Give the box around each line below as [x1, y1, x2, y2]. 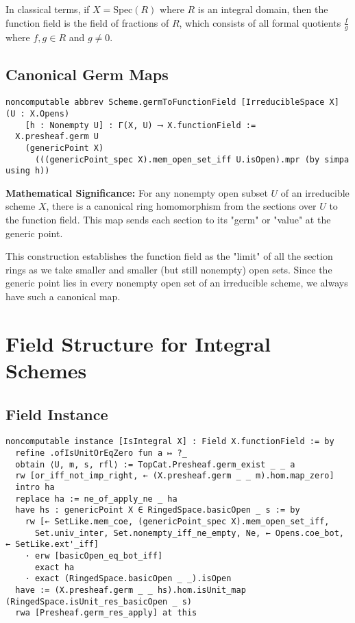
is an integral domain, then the [197, 2, 328, 16]
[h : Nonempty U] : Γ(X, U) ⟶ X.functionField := [25, 120, 256, 130]
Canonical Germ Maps [5, 64, 169, 85]
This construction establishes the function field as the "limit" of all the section [5, 249, 333, 263]
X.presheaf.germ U [15, 132, 99, 142]
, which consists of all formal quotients [179, 15, 341, 29]
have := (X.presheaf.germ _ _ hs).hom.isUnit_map [15, 585, 246, 595]
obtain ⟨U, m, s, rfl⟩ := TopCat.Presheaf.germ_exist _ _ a [15, 459, 295, 469]
